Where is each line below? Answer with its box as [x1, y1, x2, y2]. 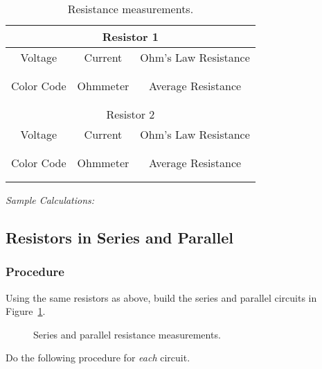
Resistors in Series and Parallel [6, 226, 233, 248]
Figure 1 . [6, 304, 46, 318]
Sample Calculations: [6, 193, 95, 207]
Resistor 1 [102, 28, 159, 44]
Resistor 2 [106, 106, 155, 122]
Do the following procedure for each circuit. [6, 350, 190, 365]
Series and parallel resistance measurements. [33, 327, 221, 341]
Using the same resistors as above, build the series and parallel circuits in [6, 290, 317, 304]
